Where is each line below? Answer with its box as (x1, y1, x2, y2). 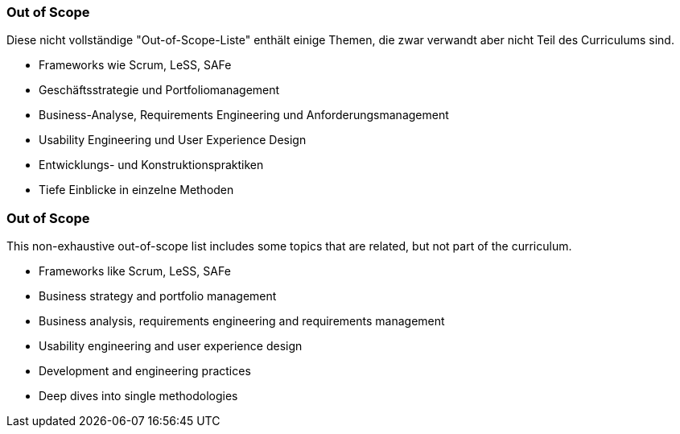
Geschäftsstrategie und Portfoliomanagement (39, 83, 280, 97)
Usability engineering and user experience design (39, 339, 303, 353)
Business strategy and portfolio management (39, 289, 277, 304)
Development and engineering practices (39, 364, 251, 378)
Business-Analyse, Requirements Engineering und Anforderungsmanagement (39, 108, 449, 122)
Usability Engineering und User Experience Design (39, 133, 307, 147)
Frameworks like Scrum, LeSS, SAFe (39, 264, 231, 279)
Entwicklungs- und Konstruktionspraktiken (39, 158, 264, 172)
